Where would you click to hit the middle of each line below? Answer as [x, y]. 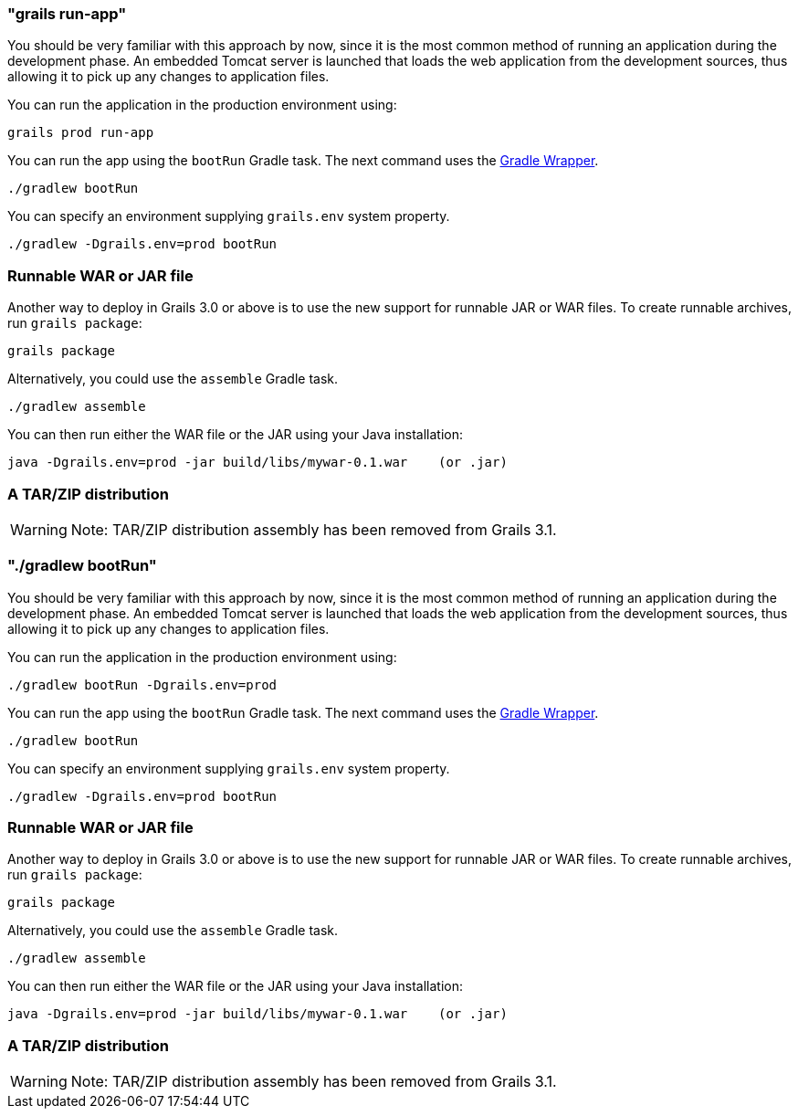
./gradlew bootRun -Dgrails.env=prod [142, 684]
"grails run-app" [67, 14]
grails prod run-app [81, 133]
